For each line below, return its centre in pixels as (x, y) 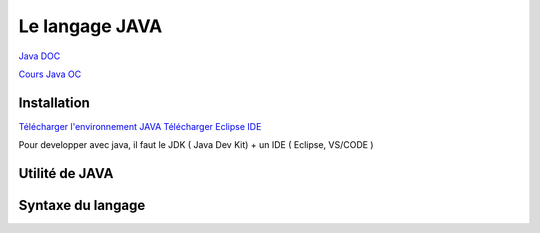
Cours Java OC (50, 74)
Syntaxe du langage (82, 205)
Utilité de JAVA (66, 173)
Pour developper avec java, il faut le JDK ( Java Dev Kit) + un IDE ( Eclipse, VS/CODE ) (196, 145)
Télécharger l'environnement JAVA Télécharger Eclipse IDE (140, 126)
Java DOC (39, 56)
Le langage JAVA (90, 26)
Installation (54, 102)
